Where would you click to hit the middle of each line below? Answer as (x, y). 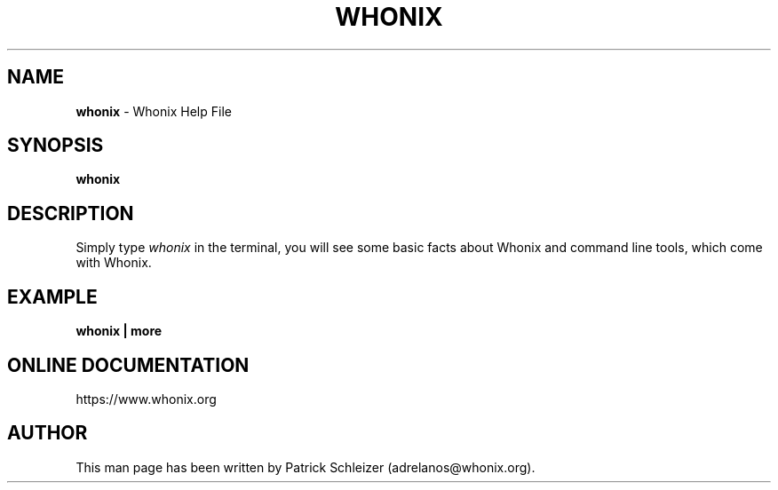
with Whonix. (114, 263)
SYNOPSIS (56, 146)
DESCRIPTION (71, 213)
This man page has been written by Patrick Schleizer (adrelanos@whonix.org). (306, 467)
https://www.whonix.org (146, 399)
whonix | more (119, 331)
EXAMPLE (52, 296)
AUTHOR (48, 433)
